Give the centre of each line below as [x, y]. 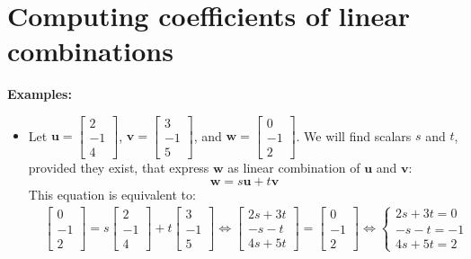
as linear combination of [294, 167]
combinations [90, 51]
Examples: [40, 94]
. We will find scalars [354, 135]
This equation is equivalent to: [112, 194]
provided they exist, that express [119, 167]
